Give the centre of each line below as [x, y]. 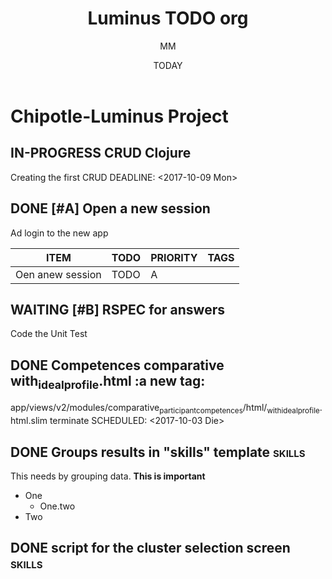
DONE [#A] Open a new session [110, 208]
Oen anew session [58, 274]
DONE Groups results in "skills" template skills [158, 452]
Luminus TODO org [168, 18]
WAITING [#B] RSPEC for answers [117, 309]
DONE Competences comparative [117, 365]
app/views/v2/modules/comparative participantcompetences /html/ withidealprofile [165, 409]
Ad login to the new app [59, 233]
